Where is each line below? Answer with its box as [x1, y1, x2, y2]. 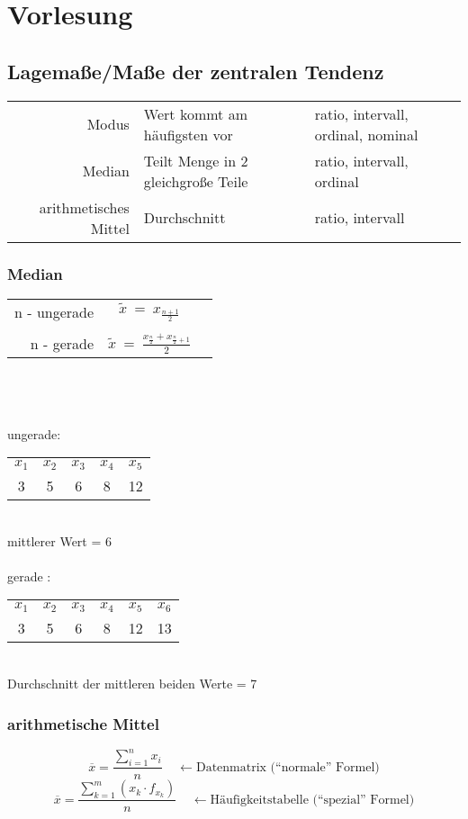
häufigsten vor [143, 123, 233, 145]
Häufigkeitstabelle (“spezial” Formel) [210, 793, 415, 806]
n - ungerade [14, 301, 94, 322]
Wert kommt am [143, 103, 247, 124]
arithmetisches [39, 196, 130, 218]
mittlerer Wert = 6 [7, 531, 112, 550]
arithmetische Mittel [7, 712, 159, 734]
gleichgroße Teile [143, 170, 248, 192]
